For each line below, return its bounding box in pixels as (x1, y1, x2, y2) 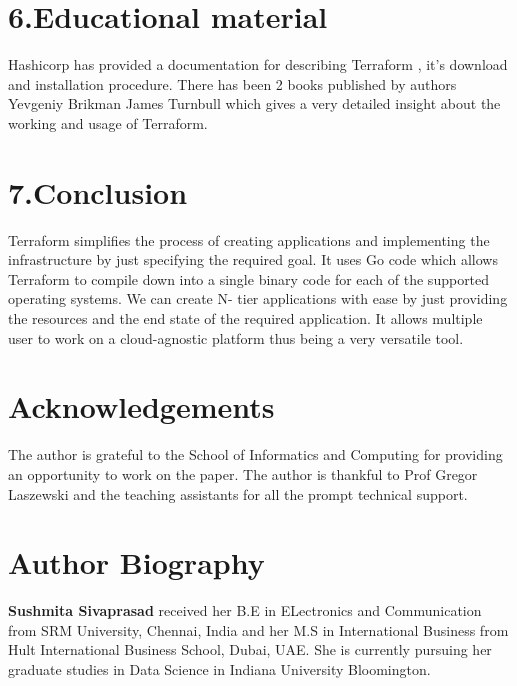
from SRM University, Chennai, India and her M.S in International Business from (8, 619, 509, 640)
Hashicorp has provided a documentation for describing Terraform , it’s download (8, 54, 508, 75)
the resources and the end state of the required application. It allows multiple (8, 308, 483, 328)
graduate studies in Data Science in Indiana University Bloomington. (8, 659, 431, 679)
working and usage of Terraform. (8, 112, 208, 133)
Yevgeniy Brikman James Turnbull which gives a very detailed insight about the (8, 93, 501, 114)
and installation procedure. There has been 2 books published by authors (8, 73, 457, 94)
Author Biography (8, 542, 265, 583)
